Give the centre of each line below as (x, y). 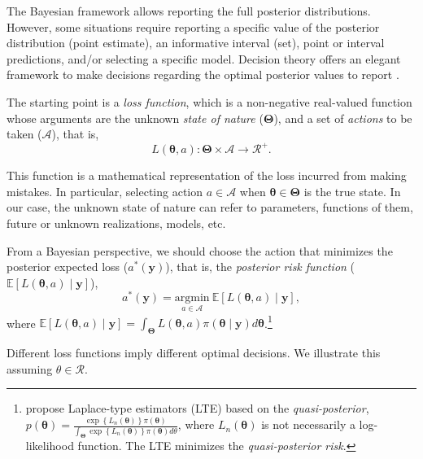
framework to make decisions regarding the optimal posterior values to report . (203, 74)
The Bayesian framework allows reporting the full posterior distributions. (189, 11)
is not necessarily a (308, 424)
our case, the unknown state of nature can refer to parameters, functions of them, (210, 207)
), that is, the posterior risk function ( (260, 267)
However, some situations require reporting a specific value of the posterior (193, 26)
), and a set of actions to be (343, 118)
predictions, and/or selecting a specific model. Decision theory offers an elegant (204, 58)
